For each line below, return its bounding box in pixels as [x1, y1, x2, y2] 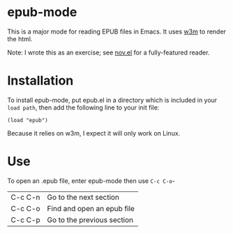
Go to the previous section [47, 214, 134, 224]
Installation [7, 73, 74, 89]
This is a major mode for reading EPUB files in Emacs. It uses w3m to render [7, 27, 227, 36]
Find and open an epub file [47, 203, 135, 213]
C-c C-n [10, 192, 40, 202]
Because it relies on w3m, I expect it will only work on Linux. [7, 129, 181, 137]
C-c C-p [10, 214, 40, 224]
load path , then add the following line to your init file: [7, 103, 160, 112]
